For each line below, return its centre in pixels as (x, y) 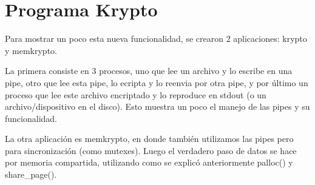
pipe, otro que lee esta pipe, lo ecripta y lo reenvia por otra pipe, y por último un (157, 82)
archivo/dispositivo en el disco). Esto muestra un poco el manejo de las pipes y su (157, 106)
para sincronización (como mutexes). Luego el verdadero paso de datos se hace (151, 150)
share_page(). (31, 174)
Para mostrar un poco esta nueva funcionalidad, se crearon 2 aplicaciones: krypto (156, 39)
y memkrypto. (31, 50)
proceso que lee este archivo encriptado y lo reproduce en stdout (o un (136, 94)
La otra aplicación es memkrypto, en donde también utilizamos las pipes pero (149, 139)
